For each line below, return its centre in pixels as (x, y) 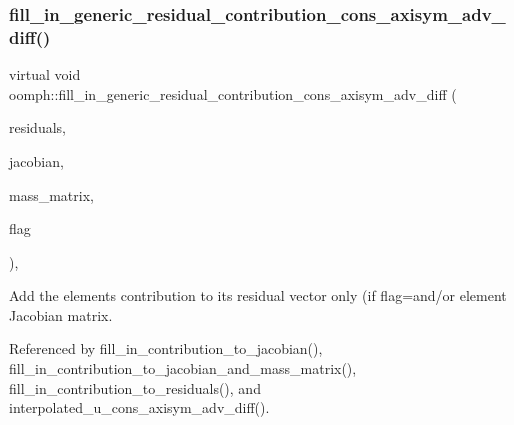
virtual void (45, 74)
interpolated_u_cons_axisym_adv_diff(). (139, 407)
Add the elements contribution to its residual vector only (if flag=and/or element (258, 295)
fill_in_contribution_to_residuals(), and (135, 387)
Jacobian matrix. (61, 314)
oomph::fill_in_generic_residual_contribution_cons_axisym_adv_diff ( (233, 93)
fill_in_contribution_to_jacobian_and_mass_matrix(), (183, 368)
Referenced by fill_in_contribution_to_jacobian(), (166, 348)
